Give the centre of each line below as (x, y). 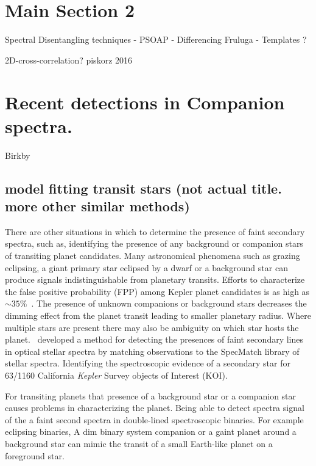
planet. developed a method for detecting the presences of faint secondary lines (154, 339)
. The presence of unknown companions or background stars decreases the (169, 303)
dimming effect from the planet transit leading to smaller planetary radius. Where (158, 315)
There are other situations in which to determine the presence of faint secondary (155, 231)
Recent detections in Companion (145, 102)
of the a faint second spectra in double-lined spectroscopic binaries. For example (154, 419)
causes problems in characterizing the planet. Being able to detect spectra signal (155, 408)
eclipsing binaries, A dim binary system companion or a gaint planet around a (151, 431)
